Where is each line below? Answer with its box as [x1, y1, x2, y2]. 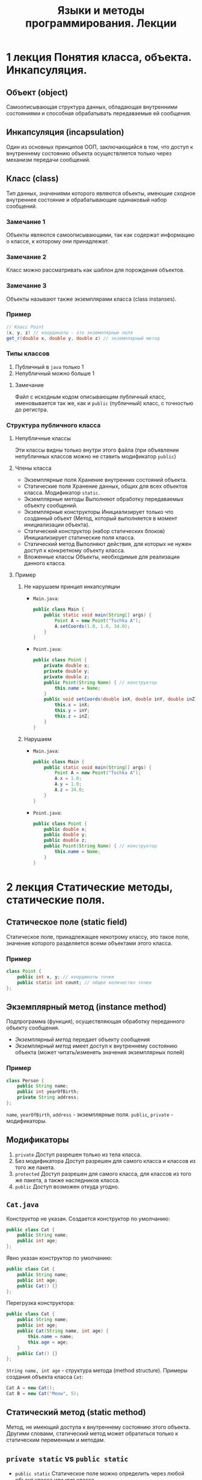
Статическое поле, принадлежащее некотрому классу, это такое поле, [6, 933, 190, 940]
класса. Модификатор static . [23, 489, 100, 496]
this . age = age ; [28, 1339, 69, 1345]
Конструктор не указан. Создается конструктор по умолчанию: [6, 1215, 170, 1222]
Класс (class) [6, 173, 59, 184]
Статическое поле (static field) [6, 917, 127, 927]
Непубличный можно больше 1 [14, 370, 95, 377]
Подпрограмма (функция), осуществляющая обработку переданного [6, 1018, 185, 1025]
